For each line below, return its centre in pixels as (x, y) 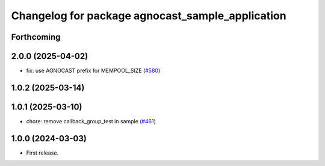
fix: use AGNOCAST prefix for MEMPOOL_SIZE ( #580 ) (93, 71)
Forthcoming (36, 37)
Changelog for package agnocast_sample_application (149, 16)
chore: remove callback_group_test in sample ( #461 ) (91, 121)
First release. (42, 153)
